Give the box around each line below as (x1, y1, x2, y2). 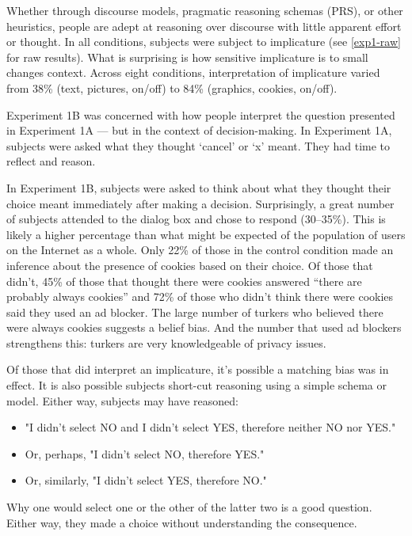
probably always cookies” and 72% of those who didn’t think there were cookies (6, 288, 394, 305)
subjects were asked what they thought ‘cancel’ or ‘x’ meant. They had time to (6, 137, 391, 154)
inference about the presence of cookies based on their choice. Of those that (6, 257, 373, 273)
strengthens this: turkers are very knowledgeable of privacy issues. (6, 334, 326, 351)
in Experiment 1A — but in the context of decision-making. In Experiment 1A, (6, 122, 392, 139)
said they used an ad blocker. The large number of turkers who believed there (6, 303, 383, 320)
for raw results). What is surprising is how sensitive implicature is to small (6, 48, 368, 65)
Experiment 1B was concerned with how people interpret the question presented (6, 106, 395, 123)
